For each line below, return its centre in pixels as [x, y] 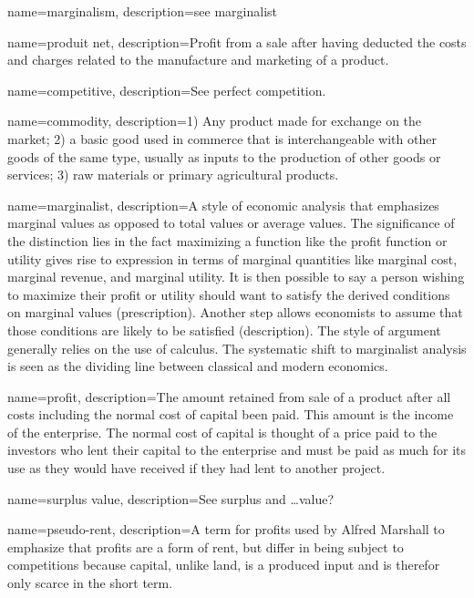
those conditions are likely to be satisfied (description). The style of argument [224, 330]
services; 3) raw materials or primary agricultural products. [173, 175]
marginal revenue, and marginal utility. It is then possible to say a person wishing [236, 277]
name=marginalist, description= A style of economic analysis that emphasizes [223, 205]
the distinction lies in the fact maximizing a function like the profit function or [227, 240]
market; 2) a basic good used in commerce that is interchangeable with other [222, 138]
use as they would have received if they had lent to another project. [196, 468]
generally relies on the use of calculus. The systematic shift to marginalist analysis [237, 348]
